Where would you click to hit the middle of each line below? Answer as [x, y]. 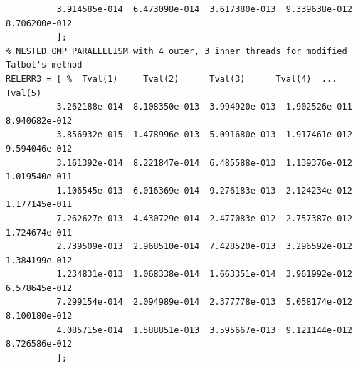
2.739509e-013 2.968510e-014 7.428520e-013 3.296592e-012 [204, 247]
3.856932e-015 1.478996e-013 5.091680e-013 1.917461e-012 [204, 135]
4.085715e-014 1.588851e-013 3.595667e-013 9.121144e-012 [204, 330]
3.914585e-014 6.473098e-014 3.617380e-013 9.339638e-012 [204, 9]
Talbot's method [44, 65]
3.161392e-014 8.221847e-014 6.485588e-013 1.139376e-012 [204, 163]
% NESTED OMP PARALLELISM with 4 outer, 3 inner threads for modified [177, 51]
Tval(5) [24, 93]
